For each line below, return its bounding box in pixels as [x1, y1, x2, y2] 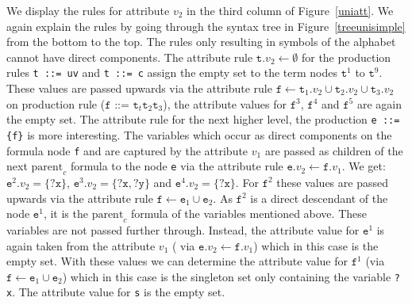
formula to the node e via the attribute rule [70, 158, 283, 174]
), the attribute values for [163, 95, 287, 112]
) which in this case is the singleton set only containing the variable [62, 268, 391, 284]
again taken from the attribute [6, 237, 156, 254]
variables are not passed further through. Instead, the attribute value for [6, 221, 360, 238]
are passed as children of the [264, 142, 403, 158]
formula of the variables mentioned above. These [131, 205, 367, 222]
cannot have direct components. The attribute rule [6, 48, 253, 65]
